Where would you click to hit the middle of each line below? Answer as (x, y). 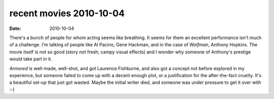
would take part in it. (31, 59)
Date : (15, 28)
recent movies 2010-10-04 (67, 13)
